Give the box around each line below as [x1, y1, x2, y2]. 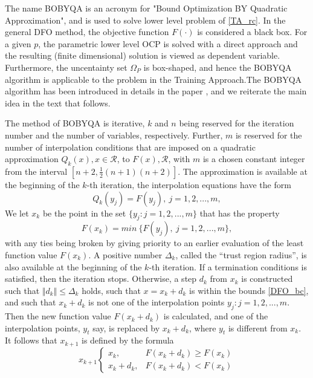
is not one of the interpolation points [88, 296, 225, 308]
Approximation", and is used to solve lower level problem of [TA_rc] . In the [5, 13, 286, 26]
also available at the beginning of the [5, 260, 142, 273]
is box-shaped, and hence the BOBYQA [143, 60, 292, 73]
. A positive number [88, 248, 163, 261]
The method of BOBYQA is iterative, [5, 117, 145, 129]
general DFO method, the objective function [5, 25, 169, 38]
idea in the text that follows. [5, 96, 111, 109]
